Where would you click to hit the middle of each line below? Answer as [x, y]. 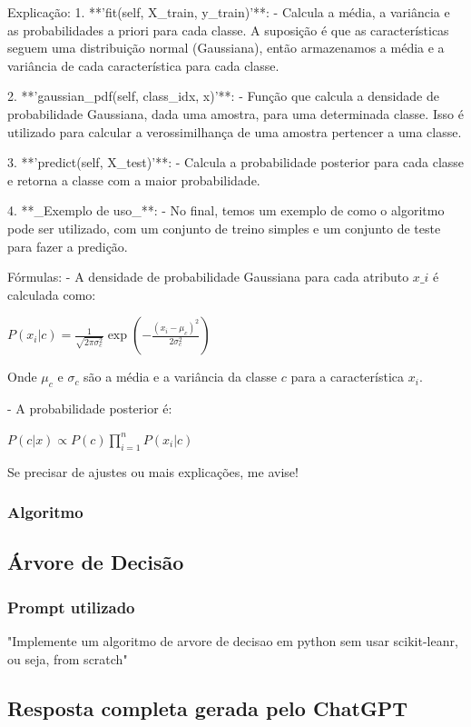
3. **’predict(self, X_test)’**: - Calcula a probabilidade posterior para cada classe [236, 162]
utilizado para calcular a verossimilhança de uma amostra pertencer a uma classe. [235, 131]
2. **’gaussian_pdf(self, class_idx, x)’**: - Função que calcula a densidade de [223, 96]
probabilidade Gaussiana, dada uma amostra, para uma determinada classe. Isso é [235, 113]
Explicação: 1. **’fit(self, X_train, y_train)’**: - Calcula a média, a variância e [229, 12]
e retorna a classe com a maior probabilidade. [134, 179]
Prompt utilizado [71, 607]
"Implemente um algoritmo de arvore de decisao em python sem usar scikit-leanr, [233, 640]
